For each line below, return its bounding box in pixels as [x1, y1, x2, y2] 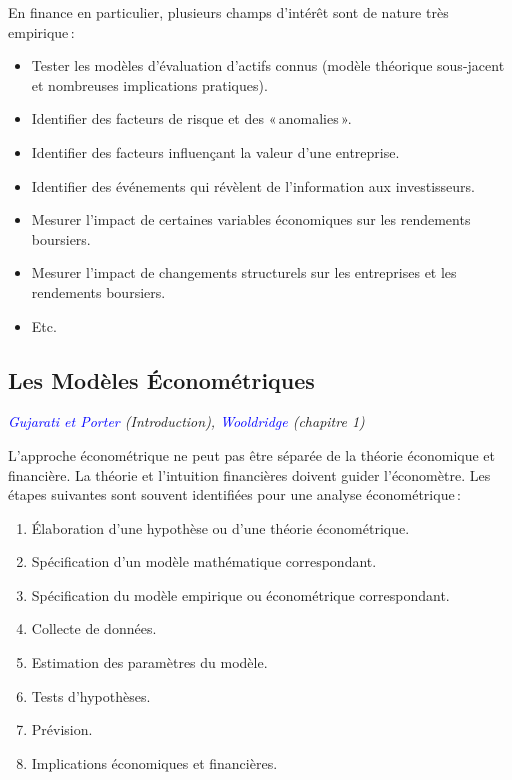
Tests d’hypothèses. [31, 685, 151, 706]
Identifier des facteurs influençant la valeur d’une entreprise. [31, 141, 400, 162]
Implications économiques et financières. [31, 752, 278, 773]
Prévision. [31, 719, 93, 740]
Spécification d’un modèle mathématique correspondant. [31, 551, 377, 572]
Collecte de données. [31, 618, 157, 639]
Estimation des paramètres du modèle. [31, 652, 268, 673]
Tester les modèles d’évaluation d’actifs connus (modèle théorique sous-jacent [31, 55, 505, 76]
